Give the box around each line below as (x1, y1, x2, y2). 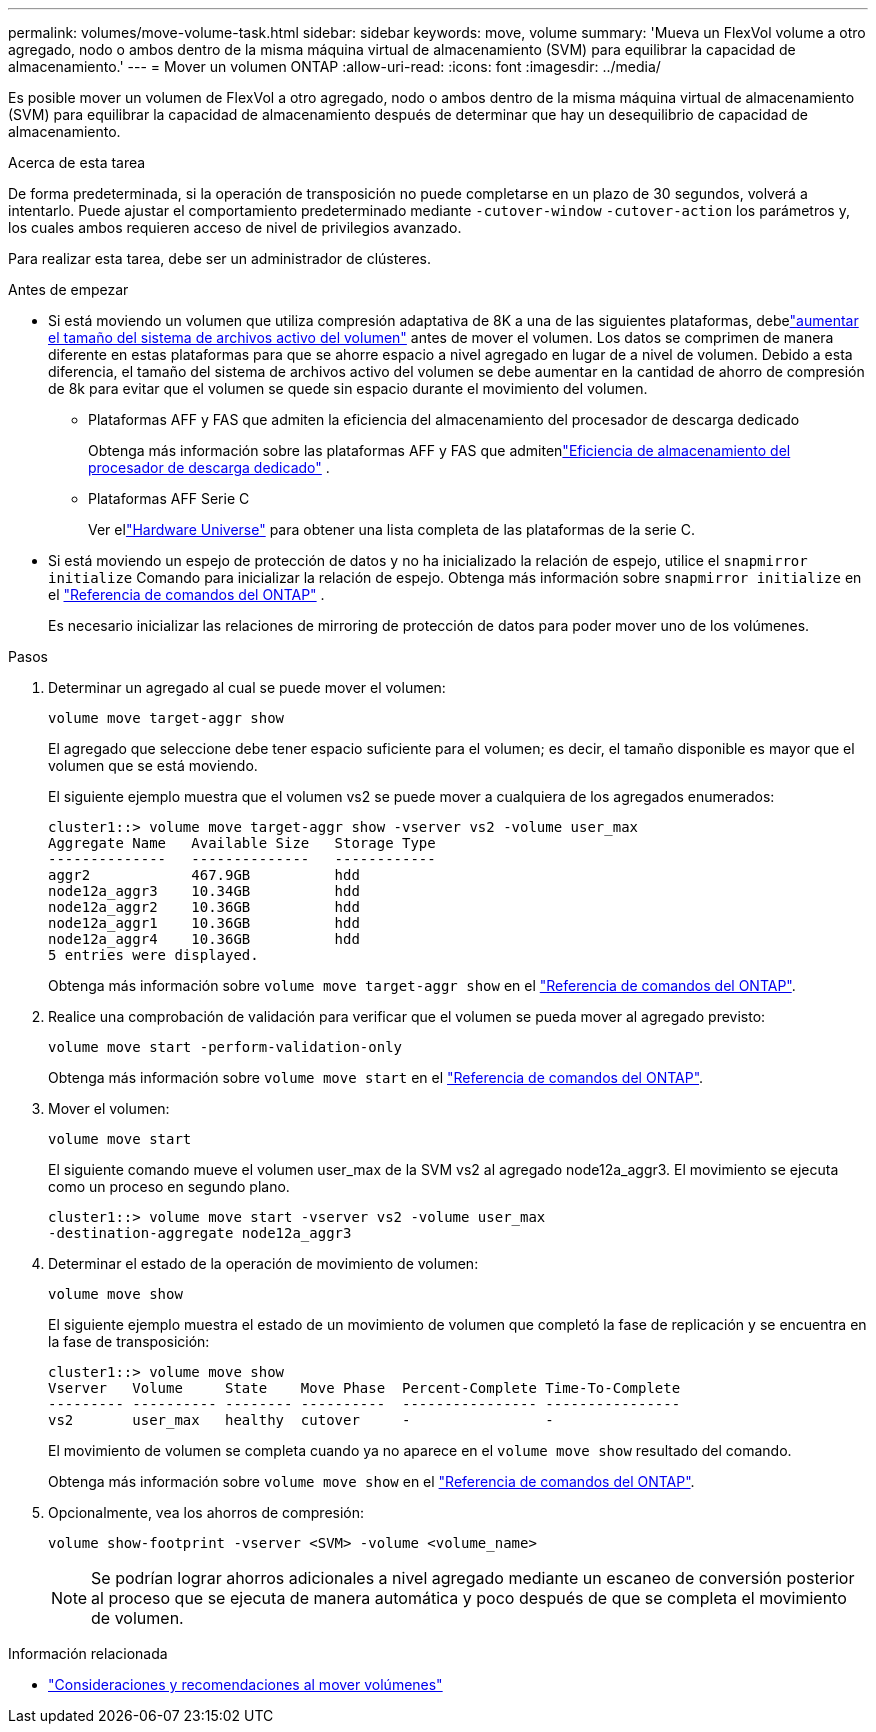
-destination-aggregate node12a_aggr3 (48, 1225, 352, 1241)
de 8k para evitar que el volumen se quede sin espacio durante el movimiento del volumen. (48, 380, 648, 397)
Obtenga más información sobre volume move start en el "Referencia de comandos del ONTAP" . (48, 1069, 704, 1086)
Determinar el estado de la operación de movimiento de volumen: (48, 1255, 479, 1272)
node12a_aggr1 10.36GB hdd (48, 915, 360, 931)
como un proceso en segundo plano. (48, 1178, 290, 1195)
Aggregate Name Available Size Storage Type (48, 835, 436, 851)
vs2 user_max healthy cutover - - (48, 1412, 554, 1428)
